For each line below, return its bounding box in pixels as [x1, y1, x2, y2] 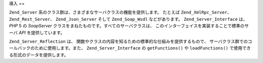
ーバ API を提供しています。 [9, 29, 65, 36]
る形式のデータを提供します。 [9, 52, 69, 58]
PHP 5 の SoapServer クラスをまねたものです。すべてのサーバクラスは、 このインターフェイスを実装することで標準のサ [9, 23, 249, 29]
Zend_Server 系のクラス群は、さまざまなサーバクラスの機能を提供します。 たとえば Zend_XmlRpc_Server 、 [9, 10, 232, 15]
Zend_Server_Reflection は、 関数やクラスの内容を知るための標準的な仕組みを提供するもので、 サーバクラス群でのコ [9, 38, 252, 44]
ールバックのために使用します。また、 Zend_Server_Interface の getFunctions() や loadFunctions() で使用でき [9, 45, 251, 51]
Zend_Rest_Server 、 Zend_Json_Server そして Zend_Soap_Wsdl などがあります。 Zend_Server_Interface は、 [9, 16, 248, 22]
